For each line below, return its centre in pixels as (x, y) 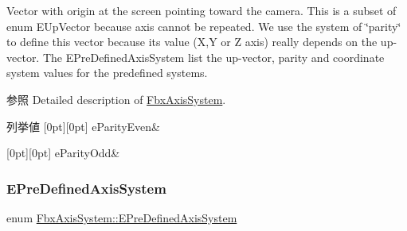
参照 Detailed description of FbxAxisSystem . (116, 99)
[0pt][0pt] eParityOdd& (63, 153)
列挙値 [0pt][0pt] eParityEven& (83, 126)
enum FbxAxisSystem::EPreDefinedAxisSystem (122, 217)
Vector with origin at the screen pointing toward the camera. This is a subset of (202, 10)
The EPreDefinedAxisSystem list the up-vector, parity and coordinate (213, 57)
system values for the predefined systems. (107, 73)
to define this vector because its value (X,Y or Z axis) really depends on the (192, 42)
